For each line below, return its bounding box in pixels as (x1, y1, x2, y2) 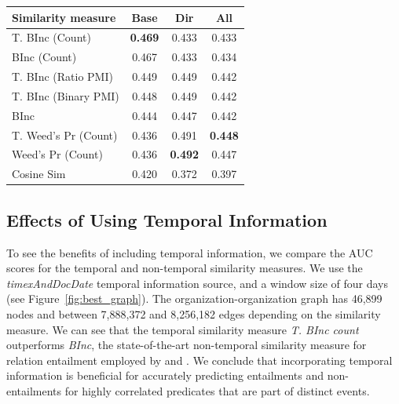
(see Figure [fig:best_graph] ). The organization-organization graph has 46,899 (6, 290, 383, 307)
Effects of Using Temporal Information (6, 207, 328, 231)
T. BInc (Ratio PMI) (12, 68, 113, 85)
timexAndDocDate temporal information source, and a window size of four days (6, 275, 388, 291)
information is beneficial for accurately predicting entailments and (6, 367, 324, 384)
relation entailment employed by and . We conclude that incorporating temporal (6, 351, 393, 368)
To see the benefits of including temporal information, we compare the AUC (6, 244, 373, 260)
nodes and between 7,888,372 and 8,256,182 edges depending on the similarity (6, 305, 381, 322)
